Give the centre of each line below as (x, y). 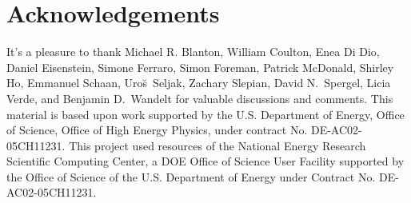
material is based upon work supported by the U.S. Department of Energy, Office (205, 114)
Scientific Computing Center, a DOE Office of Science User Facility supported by (205, 161)
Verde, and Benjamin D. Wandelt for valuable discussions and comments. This (200, 98)
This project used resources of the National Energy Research (217, 145)
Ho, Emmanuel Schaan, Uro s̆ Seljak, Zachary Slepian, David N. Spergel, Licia (199, 83)
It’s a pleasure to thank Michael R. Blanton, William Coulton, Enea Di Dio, (193, 52)
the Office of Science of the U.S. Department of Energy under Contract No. (191, 176)
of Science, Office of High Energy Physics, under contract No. (157, 130)
